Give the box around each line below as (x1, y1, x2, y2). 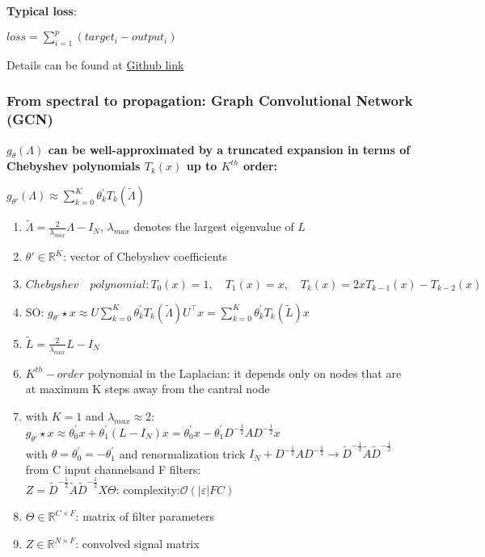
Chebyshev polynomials (6, 157, 141, 174)
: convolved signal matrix (75, 535, 200, 552)
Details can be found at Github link (6, 56, 184, 73)
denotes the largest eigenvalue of (133, 218, 294, 235)
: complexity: (116, 480, 180, 497)
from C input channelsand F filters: (25, 460, 201, 477)
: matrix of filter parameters (75, 508, 214, 525)
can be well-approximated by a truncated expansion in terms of (48, 140, 411, 157)
